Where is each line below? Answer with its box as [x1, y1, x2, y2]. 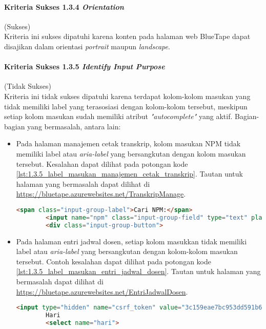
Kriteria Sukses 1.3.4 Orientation [4, 1, 124, 12]
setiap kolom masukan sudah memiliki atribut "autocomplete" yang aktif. [4, 111, 233, 122]
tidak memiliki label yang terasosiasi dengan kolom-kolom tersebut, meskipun [4, 101, 248, 111]
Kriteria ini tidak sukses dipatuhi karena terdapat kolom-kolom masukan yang [4, 90, 251, 101]
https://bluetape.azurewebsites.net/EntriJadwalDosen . [16, 286, 188, 297]
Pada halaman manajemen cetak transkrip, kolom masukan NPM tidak [16, 138, 241, 149]
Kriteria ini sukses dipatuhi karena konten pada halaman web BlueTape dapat [4, 31, 251, 42]
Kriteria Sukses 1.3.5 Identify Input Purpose [4, 61, 165, 72]
